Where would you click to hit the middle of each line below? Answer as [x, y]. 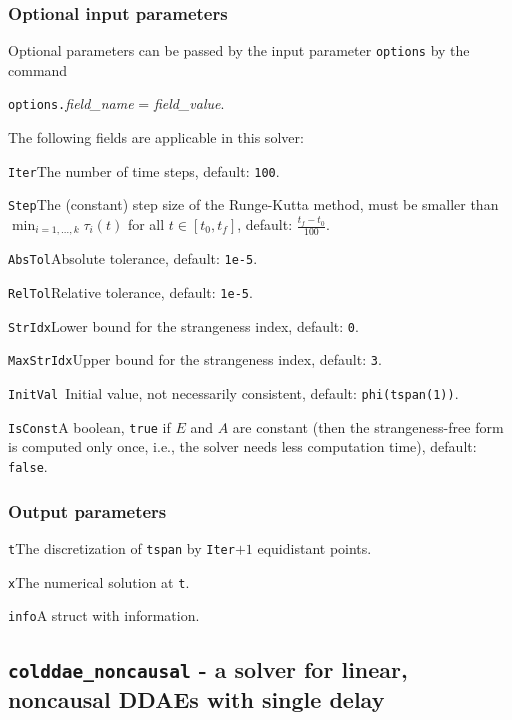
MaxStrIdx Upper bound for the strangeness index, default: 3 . [195, 359]
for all [146, 224]
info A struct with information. [104, 615]
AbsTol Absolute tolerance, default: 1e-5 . [133, 258]
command [38, 69]
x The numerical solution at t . [99, 581]
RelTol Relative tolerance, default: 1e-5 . [130, 292]
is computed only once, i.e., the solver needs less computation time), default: [242, 446]
